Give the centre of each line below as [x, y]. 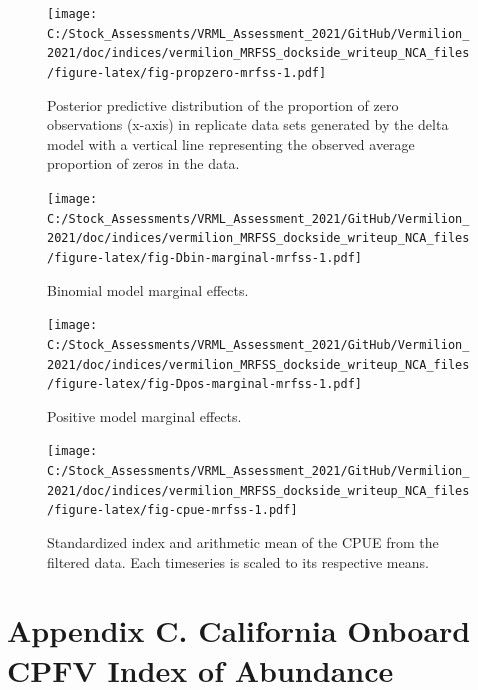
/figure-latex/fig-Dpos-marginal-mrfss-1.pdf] [204, 384]
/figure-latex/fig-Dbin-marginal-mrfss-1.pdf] [204, 257]
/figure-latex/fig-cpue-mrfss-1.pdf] [172, 510]
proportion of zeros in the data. [143, 163]
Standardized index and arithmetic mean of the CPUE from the [243, 542]
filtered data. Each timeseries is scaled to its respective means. [238, 561]
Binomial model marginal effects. [148, 289]
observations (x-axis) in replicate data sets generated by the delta [248, 124]
